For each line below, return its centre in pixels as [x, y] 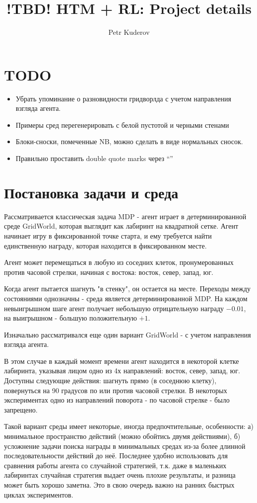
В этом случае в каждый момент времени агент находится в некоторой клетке [122, 361]
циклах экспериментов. [39, 494]
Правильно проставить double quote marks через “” [94, 158]
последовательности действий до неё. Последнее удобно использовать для [116, 456]
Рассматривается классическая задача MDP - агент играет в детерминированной [125, 216]
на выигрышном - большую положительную [70, 318]
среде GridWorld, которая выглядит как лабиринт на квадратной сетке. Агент [121, 226]
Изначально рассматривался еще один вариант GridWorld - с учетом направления [128, 334]
